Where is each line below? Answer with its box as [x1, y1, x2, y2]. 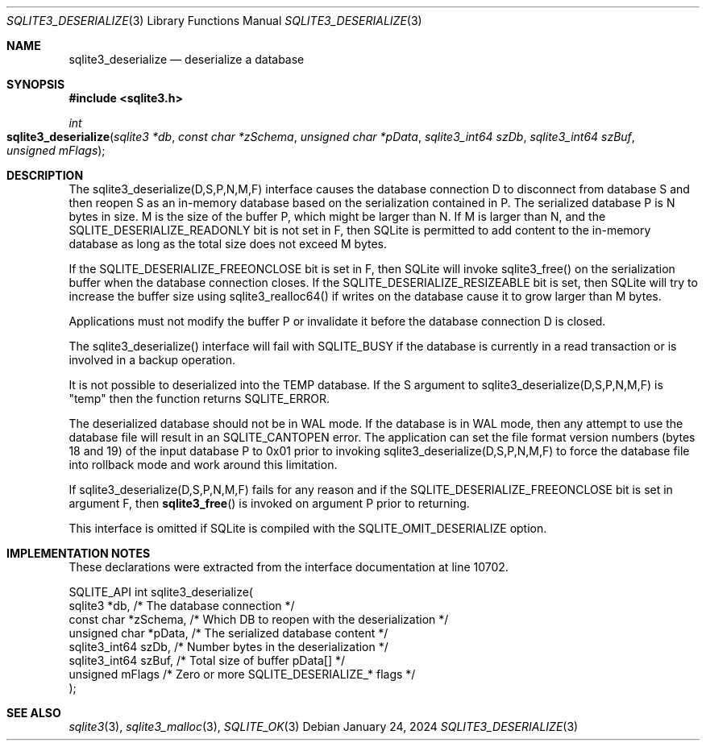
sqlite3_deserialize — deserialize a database [69, 52, 305, 66]
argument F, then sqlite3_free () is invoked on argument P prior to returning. [69, 496, 470, 510]
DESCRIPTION [6, 168, 84, 182]
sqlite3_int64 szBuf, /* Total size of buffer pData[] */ [69, 654, 346, 667]
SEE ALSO [6, 706, 61, 720]
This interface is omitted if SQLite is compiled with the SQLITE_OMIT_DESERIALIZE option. [69, 521, 547, 535]
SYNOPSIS [6, 77, 65, 91]
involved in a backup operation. [69, 353, 235, 367]
